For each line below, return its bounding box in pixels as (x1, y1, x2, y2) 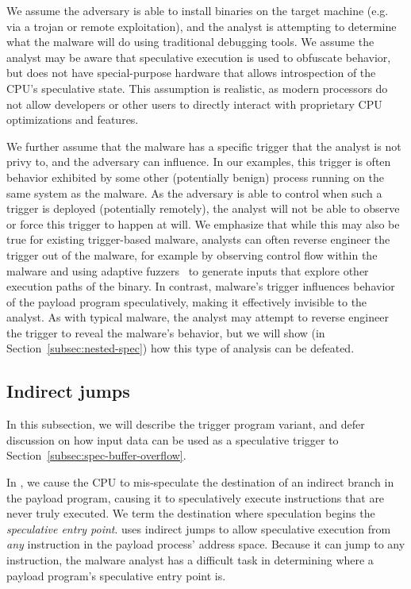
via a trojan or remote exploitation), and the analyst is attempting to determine (6, 17, 397, 34)
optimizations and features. (6, 111, 139, 128)
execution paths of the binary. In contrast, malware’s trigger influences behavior (6, 278, 395, 294)
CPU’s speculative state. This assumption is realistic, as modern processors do (6, 79, 388, 96)
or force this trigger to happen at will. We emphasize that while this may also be (6, 215, 400, 232)
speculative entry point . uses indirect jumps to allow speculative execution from (6, 520, 391, 537)
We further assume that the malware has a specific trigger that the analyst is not (6, 137, 401, 154)
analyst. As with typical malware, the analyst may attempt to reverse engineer (6, 309, 389, 325)
